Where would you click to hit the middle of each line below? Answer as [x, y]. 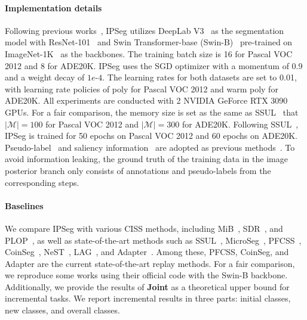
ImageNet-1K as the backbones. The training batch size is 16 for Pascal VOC [149, 53]
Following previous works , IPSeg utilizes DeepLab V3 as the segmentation [145, 30]
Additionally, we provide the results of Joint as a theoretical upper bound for [147, 286]
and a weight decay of [45, 77]
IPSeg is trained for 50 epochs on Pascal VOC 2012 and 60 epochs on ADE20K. [151, 136]
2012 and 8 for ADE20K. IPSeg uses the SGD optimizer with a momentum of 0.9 [154, 65]
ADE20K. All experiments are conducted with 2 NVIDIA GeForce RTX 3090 [146, 100]
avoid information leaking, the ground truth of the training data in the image [146, 159]
